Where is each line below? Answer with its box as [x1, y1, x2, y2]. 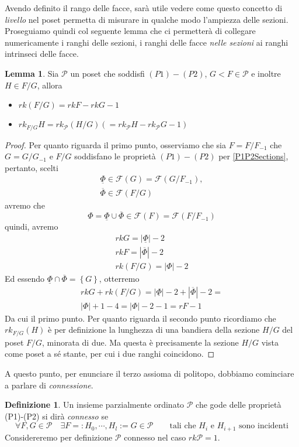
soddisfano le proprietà [74, 150, 156, 162]
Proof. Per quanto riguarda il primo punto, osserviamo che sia [5, 138, 226, 151]
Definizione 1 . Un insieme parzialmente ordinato [5, 398, 185, 411]
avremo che [5, 199, 45, 211]
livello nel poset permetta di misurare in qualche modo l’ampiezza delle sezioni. [5, 13, 288, 25]
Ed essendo [5, 272, 45, 285]
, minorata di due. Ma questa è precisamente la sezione [42, 336, 239, 348]
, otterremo [99, 272, 140, 285]
